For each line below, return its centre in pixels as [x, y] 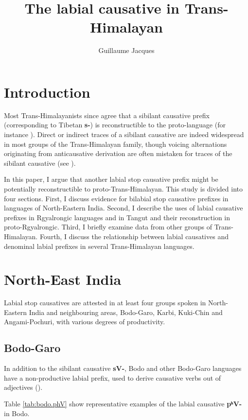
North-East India [63, 279]
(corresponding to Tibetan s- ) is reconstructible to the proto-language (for [115, 125]
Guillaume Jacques [126, 50]
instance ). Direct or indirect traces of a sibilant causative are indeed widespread [124, 134]
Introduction [47, 92]
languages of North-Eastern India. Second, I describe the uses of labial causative [124, 208]
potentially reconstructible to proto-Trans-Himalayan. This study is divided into [123, 189]
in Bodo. [17, 413]
